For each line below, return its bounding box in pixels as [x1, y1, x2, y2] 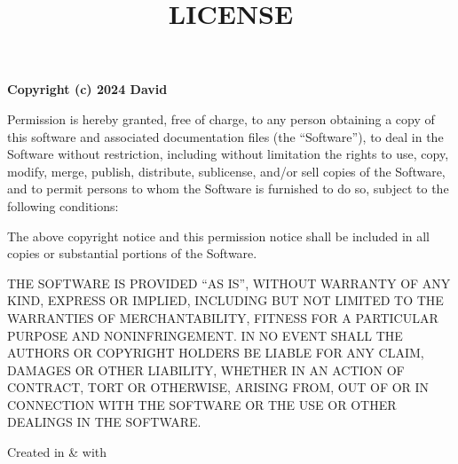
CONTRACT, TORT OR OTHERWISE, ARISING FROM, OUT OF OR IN [7, 378, 430, 397]
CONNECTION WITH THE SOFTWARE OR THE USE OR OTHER [7, 395, 397, 413]
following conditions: [7, 196, 119, 215]
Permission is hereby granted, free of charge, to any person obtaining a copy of [7, 109, 435, 128]
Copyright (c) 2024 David [7, 80, 168, 98]
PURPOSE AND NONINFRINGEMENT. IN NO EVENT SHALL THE [7, 326, 403, 344]
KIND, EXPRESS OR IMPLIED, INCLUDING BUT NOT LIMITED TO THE [7, 291, 444, 310]
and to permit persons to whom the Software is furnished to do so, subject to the [7, 179, 449, 198]
